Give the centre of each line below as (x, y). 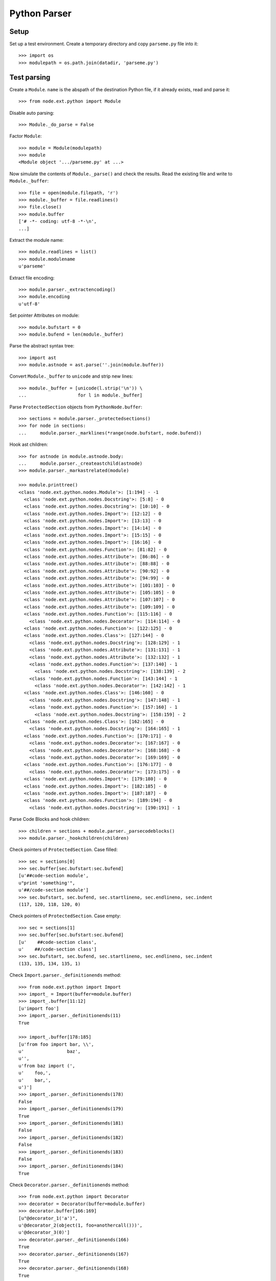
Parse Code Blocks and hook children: (50, 819)
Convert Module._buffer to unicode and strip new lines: (71, 376)
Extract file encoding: (32, 278)
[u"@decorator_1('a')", (48, 1218)
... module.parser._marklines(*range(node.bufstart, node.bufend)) (110, 433)
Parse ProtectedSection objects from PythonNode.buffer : (76, 407)
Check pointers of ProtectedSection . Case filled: (64, 850)
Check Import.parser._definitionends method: (65, 975)
